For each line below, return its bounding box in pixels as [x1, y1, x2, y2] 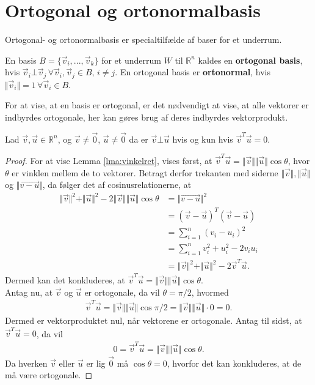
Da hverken [5, 356, 48, 369]
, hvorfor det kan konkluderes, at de [167, 356, 302, 369]
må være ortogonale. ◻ [5, 368, 93, 381]
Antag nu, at [5, 285, 53, 298]
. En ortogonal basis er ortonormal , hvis [115, 65, 270, 78]
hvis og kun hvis [172, 132, 233, 145]
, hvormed [191, 285, 229, 298]
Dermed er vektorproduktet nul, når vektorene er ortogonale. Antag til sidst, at [5, 313, 302, 326]
